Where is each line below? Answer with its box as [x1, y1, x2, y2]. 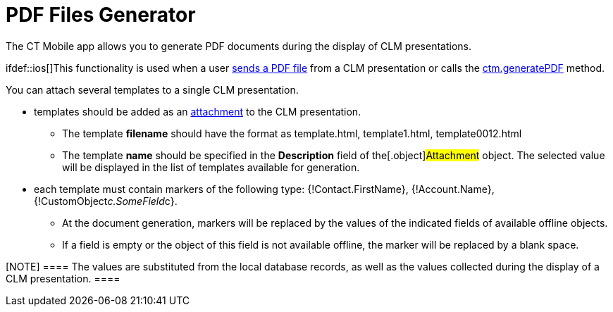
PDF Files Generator [6, 3, 196, 27]
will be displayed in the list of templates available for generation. [62, 161, 360, 173]
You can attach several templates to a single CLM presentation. [6, 83, 299, 96]
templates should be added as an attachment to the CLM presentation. [34, 105, 361, 118]
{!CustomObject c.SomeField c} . [34, 194, 178, 207]
